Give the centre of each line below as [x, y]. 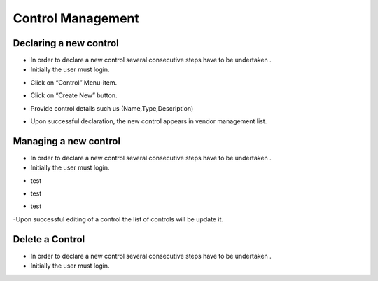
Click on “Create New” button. [74, 95]
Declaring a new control [66, 43]
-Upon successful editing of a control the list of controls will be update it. [118, 219]
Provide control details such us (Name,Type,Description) [112, 108]
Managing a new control [67, 141]
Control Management [76, 18]
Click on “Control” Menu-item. [74, 82]
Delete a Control [49, 239]
